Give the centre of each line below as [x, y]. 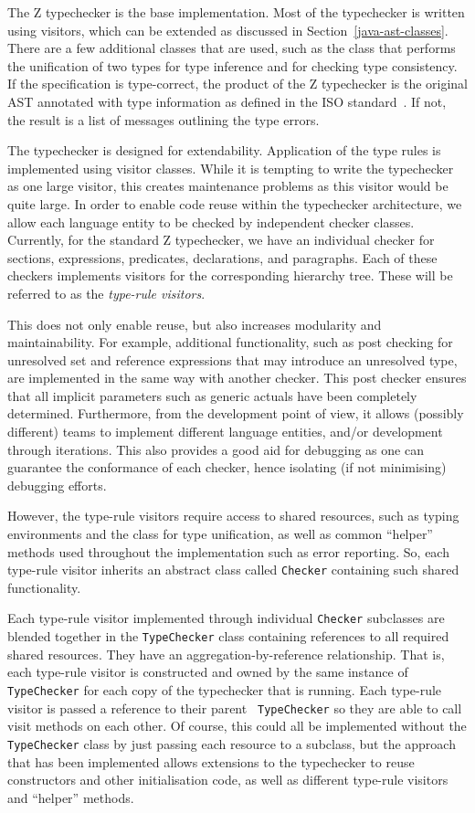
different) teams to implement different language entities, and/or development [225, 432]
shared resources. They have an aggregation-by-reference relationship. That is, [226, 654]
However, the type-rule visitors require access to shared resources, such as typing [233, 516]
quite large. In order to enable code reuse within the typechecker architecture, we [235, 203]
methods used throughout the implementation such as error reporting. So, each [228, 551]
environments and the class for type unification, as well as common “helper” [220, 534]
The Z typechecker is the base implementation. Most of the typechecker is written [236, 12]
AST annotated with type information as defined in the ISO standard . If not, [227, 101]
